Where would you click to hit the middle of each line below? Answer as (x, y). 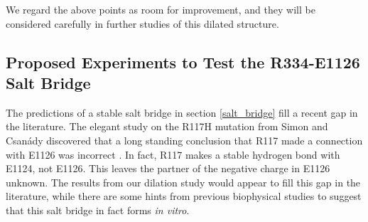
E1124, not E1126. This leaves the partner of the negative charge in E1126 (168, 168)
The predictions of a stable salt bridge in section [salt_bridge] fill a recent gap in (182, 112)
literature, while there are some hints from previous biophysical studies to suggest (184, 196)
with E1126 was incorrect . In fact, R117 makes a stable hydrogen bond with (173, 154)
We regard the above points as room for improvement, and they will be (161, 9)
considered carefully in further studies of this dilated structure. (142, 23)
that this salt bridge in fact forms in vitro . (98, 210)
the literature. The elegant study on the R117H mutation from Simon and (167, 126)
